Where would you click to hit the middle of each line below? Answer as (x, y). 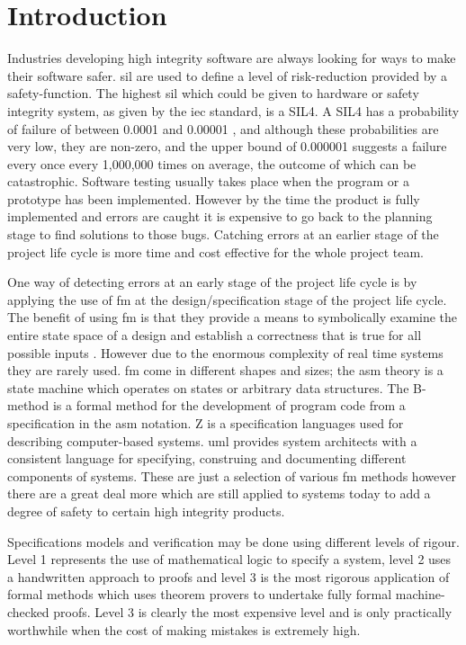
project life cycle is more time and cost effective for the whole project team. (216, 251)
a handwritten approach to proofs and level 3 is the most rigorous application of (229, 576)
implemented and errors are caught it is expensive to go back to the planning (220, 216)
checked (28, 611)
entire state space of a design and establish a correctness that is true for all (215, 335)
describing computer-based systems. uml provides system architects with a (212, 440)
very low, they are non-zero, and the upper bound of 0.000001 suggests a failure (227, 146)
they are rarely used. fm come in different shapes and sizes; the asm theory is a (225, 370)
